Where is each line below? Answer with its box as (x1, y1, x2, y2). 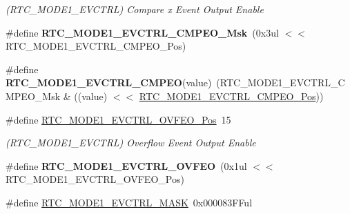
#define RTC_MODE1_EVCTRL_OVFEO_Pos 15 (6, 112, 231, 126)
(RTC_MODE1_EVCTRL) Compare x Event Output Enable (6, 2, 264, 16)
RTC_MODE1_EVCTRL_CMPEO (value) (6, 75, 212, 90)
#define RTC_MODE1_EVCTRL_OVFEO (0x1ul (6, 158, 247, 173)
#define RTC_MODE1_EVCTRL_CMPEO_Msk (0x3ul (6, 25, 279, 39)
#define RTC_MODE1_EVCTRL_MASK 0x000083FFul (6, 195, 253, 209)
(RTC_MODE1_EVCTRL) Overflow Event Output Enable (6, 135, 256, 150)
